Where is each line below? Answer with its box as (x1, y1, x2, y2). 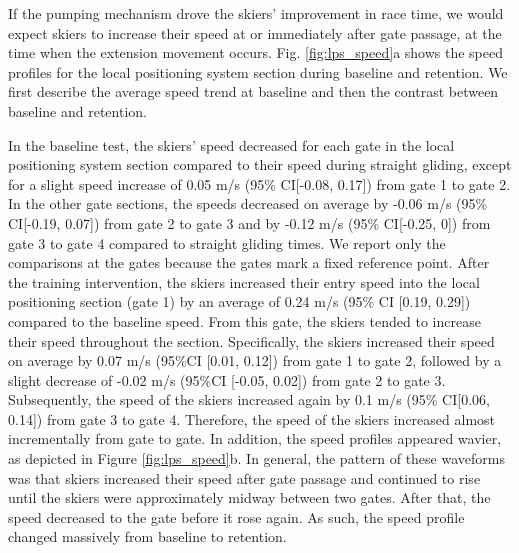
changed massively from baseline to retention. (8, 526, 287, 547)
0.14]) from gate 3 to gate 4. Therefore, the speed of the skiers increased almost (8, 408, 496, 429)
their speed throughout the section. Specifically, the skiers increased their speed (8, 330, 495, 351)
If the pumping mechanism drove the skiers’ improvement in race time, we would (8, 3, 504, 23)
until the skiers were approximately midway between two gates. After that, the (8, 487, 491, 508)
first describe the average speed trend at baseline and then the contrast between (8, 81, 499, 102)
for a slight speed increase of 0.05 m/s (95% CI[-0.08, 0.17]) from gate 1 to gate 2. (8, 173, 511, 194)
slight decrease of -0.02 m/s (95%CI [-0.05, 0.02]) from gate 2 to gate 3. (8, 369, 446, 390)
